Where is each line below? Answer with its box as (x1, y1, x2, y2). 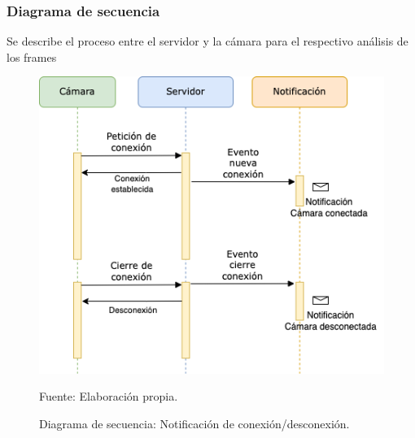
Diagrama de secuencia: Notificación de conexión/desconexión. (39, 414, 350, 431)
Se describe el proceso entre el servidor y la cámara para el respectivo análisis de (7, 33, 408, 50)
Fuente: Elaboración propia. (39, 388, 178, 405)
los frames (7, 48, 57, 65)
